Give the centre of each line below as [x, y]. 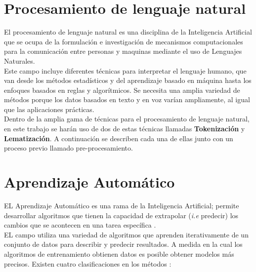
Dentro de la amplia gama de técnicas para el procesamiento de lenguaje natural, [127, 119]
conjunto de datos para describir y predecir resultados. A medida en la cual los [123, 244]
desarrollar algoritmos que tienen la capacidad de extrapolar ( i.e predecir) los [121, 215]
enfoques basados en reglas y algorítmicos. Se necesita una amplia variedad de [122, 90]
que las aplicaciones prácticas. [49, 109]
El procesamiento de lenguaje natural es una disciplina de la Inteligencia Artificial [128, 32]
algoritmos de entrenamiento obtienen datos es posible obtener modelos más [119, 253]
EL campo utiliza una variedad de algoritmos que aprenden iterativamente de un [126, 234]
